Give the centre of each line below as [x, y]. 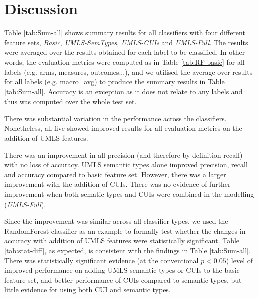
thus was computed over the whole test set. [70, 101]
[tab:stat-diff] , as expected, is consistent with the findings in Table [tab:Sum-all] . [127, 250]
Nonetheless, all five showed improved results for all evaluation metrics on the [123, 128]
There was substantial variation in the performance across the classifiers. [115, 118]
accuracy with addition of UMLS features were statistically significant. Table [122, 240]
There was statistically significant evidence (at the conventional [101, 260]
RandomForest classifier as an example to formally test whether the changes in [125, 230]
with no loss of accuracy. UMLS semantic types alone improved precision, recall [126, 165]
